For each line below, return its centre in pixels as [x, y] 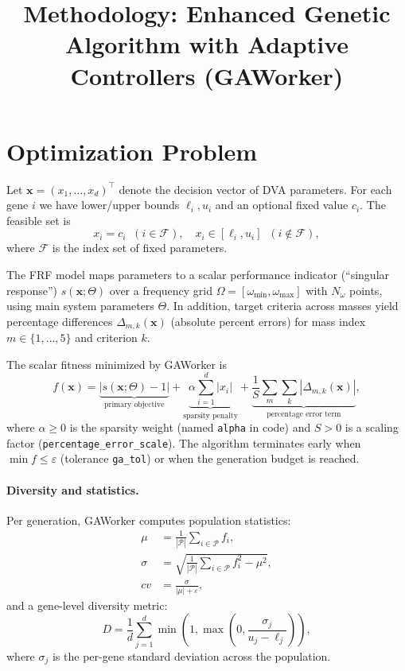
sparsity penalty [210, 415]
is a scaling [372, 427]
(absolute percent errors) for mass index [268, 321]
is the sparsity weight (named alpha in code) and [190, 427]
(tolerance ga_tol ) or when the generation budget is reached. [210, 458]
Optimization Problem [132, 151]
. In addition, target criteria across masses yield [282, 306]
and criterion [106, 337]
